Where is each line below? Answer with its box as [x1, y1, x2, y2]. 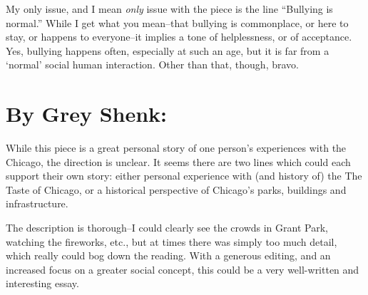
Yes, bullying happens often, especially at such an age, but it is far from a [6, 43, 329, 58]
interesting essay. [6, 276, 79, 291]
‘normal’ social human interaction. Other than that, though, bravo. [6, 57, 299, 72]
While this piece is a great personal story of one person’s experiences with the [6, 140, 347, 155]
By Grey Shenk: [6, 99, 168, 128]
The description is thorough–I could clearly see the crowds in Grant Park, [6, 220, 328, 235]
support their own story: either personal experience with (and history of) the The [6, 168, 362, 183]
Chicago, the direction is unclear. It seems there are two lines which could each [6, 154, 351, 169]
